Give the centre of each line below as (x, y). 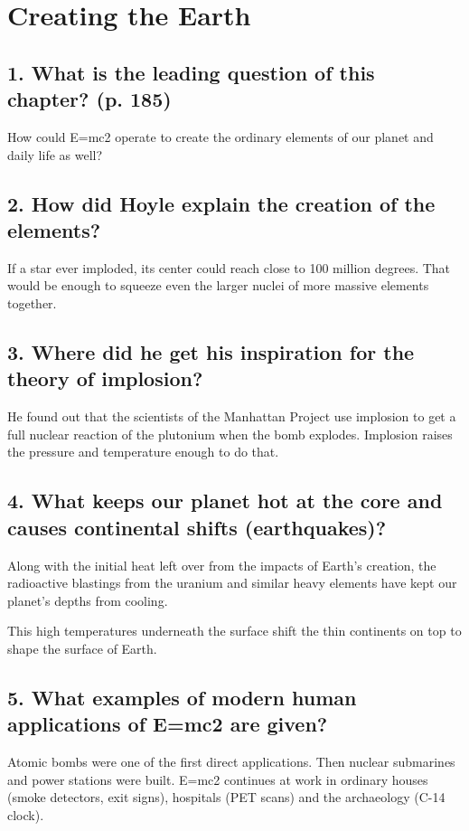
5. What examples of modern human (182, 697)
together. (32, 302)
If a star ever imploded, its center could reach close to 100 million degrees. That (229, 267)
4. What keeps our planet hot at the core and (225, 500)
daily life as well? (55, 154)
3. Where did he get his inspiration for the (211, 351)
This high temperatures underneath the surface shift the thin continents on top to (234, 631)
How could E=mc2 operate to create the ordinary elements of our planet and (220, 136)
